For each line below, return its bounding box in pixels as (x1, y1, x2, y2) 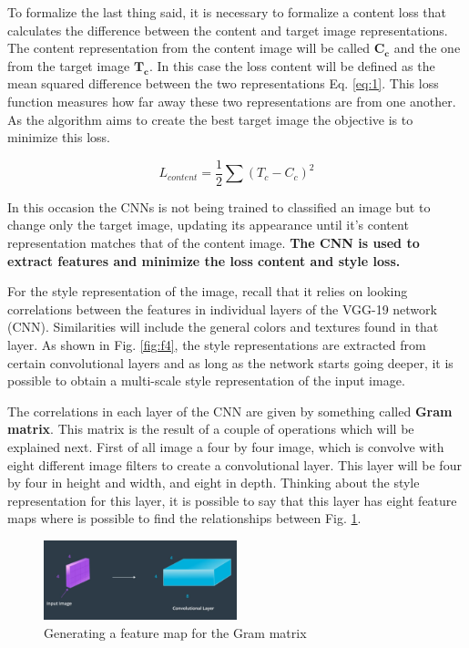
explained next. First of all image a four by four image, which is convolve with (7, 437, 444, 456)
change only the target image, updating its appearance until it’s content (7, 215, 409, 234)
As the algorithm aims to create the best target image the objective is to (7, 109, 413, 129)
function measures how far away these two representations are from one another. (7, 91, 456, 110)
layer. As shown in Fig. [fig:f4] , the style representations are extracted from (7, 334, 426, 354)
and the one (393, 38, 461, 57)
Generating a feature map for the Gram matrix (44, 622, 307, 642)
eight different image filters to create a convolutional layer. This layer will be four (7, 455, 462, 474)
